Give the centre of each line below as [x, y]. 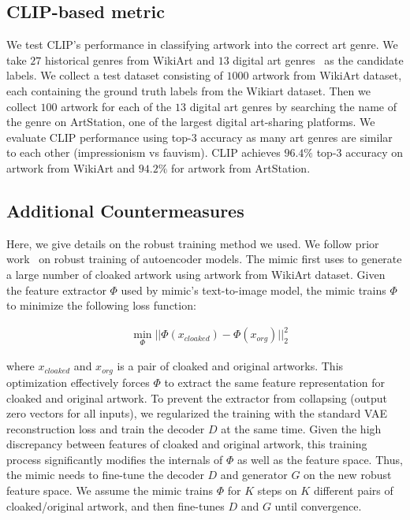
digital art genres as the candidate [318, 59]
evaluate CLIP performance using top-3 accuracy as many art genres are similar [199, 137]
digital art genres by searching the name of [293, 106]
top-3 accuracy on [360, 152]
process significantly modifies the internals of [115, 459]
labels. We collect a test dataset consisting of [115, 75]
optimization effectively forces [78, 382]
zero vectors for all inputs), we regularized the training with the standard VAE [197, 413]
